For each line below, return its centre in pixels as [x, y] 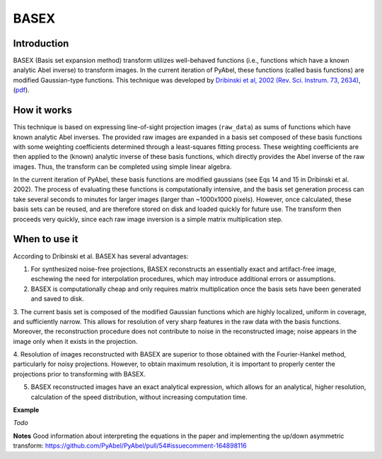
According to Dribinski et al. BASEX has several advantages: [101, 256]
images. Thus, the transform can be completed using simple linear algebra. [122, 167]
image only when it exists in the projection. [75, 341]
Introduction [41, 43]
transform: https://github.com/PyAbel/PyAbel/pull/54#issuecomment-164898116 [130, 446]
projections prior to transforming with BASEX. [80, 374]
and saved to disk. [57, 299]
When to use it [46, 239]
